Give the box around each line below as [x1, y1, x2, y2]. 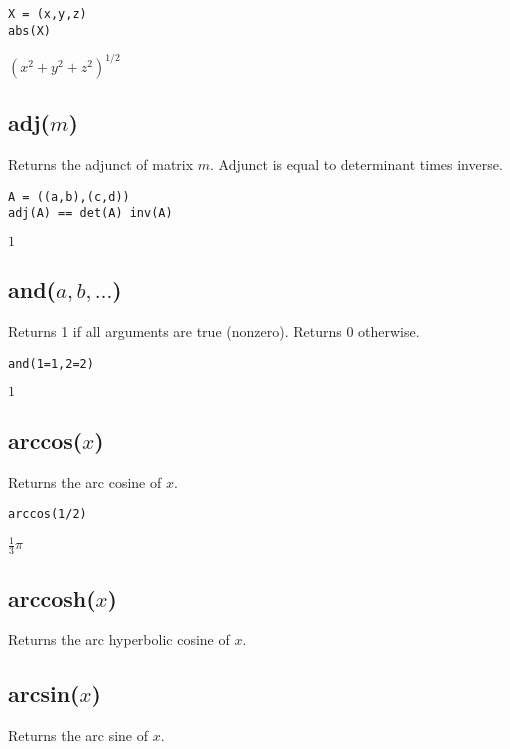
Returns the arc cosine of [8, 471, 162, 492]
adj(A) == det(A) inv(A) [8, 206, 173, 221]
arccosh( [8, 582, 96, 613]
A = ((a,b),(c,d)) [8, 189, 130, 204]
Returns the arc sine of [8, 725, 149, 746]
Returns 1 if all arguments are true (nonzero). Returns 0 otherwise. [8, 321, 420, 342]
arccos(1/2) [8, 507, 87, 522]
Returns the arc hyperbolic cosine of [8, 629, 230, 650]
